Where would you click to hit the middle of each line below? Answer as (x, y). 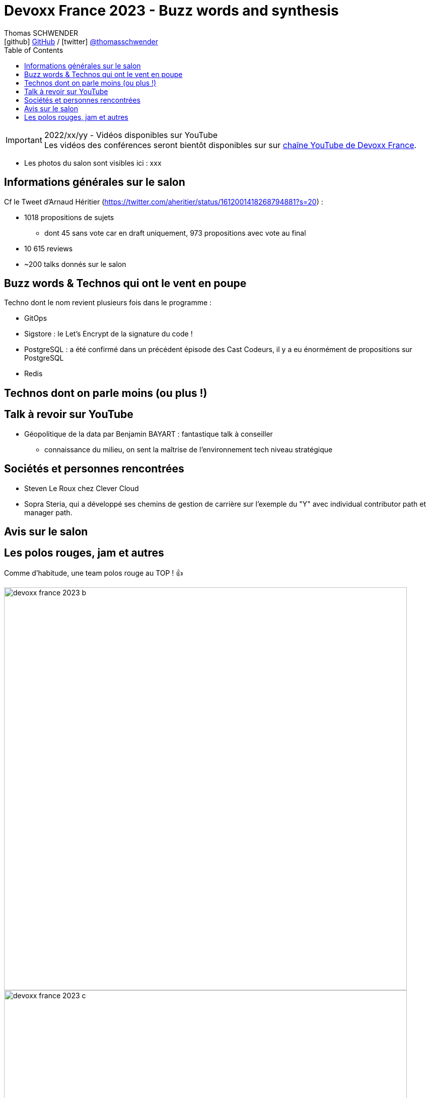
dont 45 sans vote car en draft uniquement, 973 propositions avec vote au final (175, 233)
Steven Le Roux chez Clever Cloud (82, 488)
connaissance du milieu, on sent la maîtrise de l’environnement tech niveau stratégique (189, 449)
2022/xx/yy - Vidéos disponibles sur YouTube (131, 135)
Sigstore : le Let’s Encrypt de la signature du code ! (109, 334)
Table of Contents (34, 50)
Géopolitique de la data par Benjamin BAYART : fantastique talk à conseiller (149, 434)
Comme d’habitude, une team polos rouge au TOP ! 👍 (94, 573)
